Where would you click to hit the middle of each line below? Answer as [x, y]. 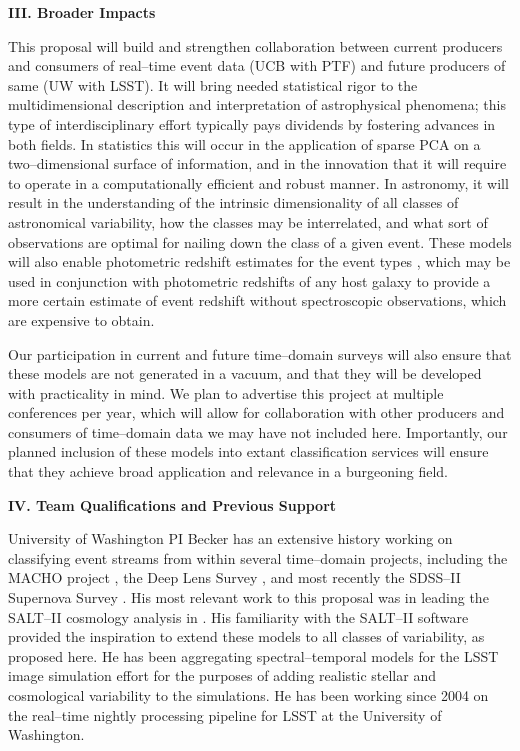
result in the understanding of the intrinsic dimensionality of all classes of [233, 202]
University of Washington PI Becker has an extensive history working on [230, 538]
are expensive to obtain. [81, 319]
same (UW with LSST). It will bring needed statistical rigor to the [213, 84]
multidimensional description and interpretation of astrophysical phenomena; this [257, 104]
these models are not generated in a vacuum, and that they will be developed [245, 373]
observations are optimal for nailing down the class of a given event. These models [260, 241]
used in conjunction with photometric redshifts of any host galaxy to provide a [249, 280]
